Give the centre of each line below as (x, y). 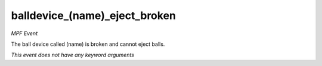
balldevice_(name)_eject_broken (93, 15)
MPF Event (24, 33)
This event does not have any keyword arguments (72, 55)
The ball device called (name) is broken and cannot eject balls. (88, 44)
